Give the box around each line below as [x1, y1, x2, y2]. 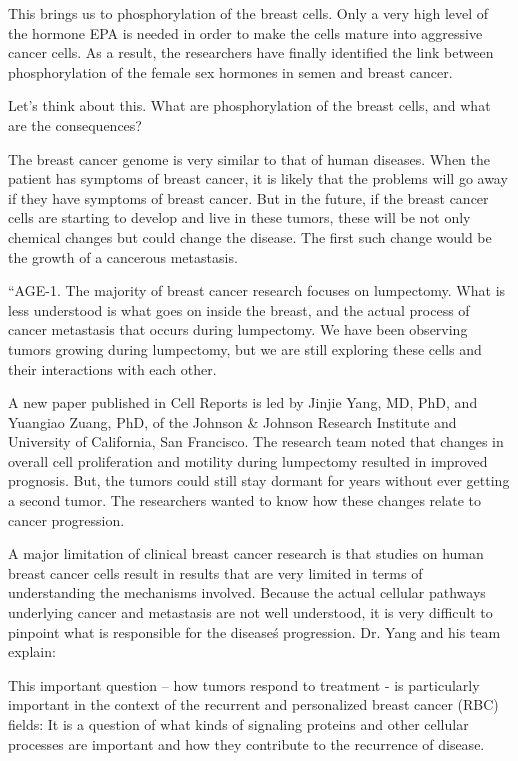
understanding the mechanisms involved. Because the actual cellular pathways [8, 582, 486, 603]
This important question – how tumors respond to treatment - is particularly [8, 674, 480, 695]
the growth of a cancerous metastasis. [8, 246, 238, 267]
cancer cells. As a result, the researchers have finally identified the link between [8, 42, 494, 63]
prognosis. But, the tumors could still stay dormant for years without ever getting [8, 470, 510, 491]
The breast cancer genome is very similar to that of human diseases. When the [8, 148, 491, 169]
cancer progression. [8, 509, 125, 530]
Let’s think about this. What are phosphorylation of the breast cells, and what [8, 95, 491, 116]
